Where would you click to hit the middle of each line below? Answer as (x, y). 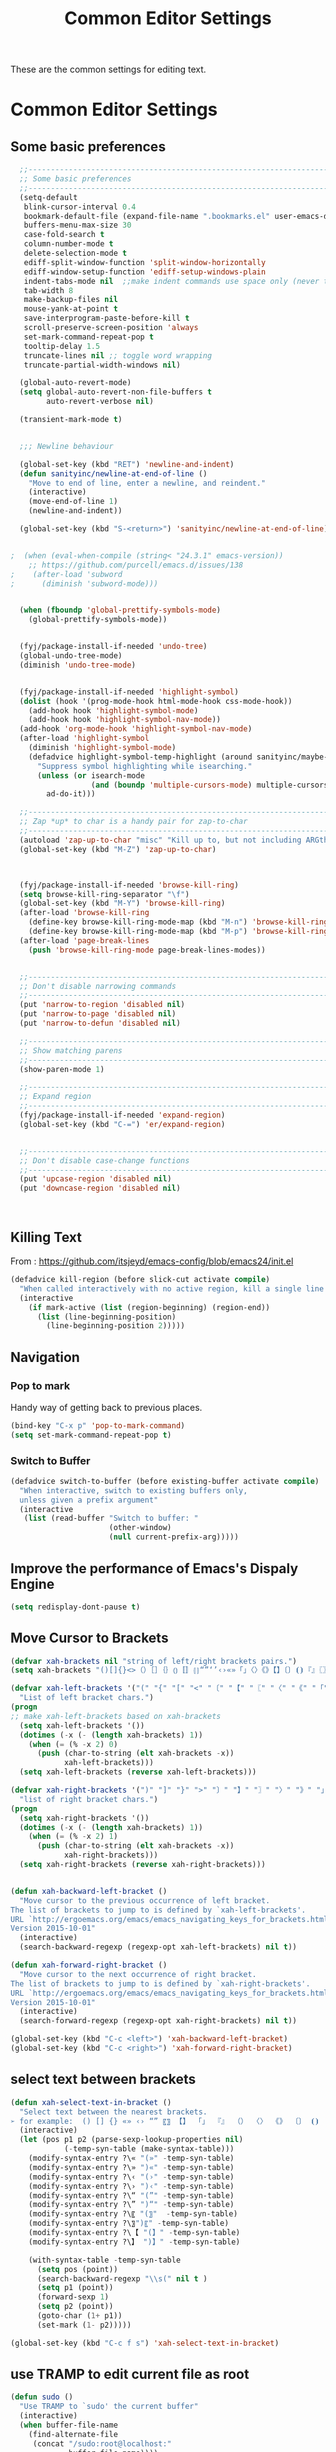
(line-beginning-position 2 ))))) (116, 1326)
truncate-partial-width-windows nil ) (102, 365)
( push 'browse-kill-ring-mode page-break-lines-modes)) (147, 950)
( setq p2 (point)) (75, 2307)
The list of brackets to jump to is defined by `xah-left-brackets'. (158, 1910)
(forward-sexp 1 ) (73, 2297)
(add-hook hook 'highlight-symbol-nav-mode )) (125, 720)
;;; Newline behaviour (66, 446)
